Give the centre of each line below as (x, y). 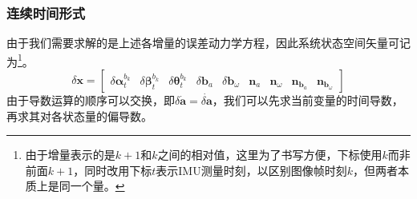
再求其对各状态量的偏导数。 (79, 115)
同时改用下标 (118, 170)
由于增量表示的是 (70, 155)
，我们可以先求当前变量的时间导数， (308, 100)
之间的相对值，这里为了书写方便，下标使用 (270, 155)
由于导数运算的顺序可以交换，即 (91, 100)
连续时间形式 (46, 12)
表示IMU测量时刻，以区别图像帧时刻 (251, 170)
